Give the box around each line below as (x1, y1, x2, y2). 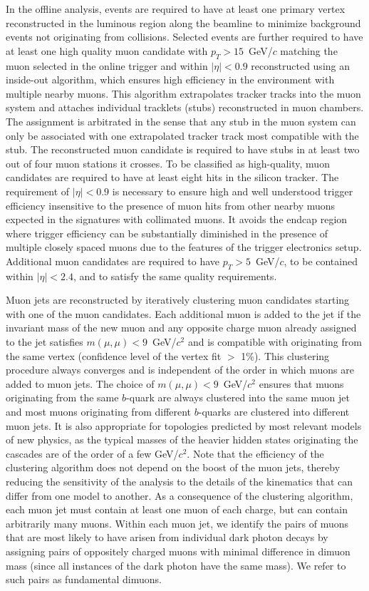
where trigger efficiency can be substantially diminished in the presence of (6, 225, 328, 240)
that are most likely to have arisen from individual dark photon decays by (6, 530, 328, 545)
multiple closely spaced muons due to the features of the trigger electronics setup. (6, 240, 362, 255)
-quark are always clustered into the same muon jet (126, 390, 350, 405)
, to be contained (284, 253, 358, 268)
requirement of (6, 183, 70, 198)
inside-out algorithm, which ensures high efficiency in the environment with (6, 72, 335, 87)
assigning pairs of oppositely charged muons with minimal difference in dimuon (6, 543, 350, 558)
